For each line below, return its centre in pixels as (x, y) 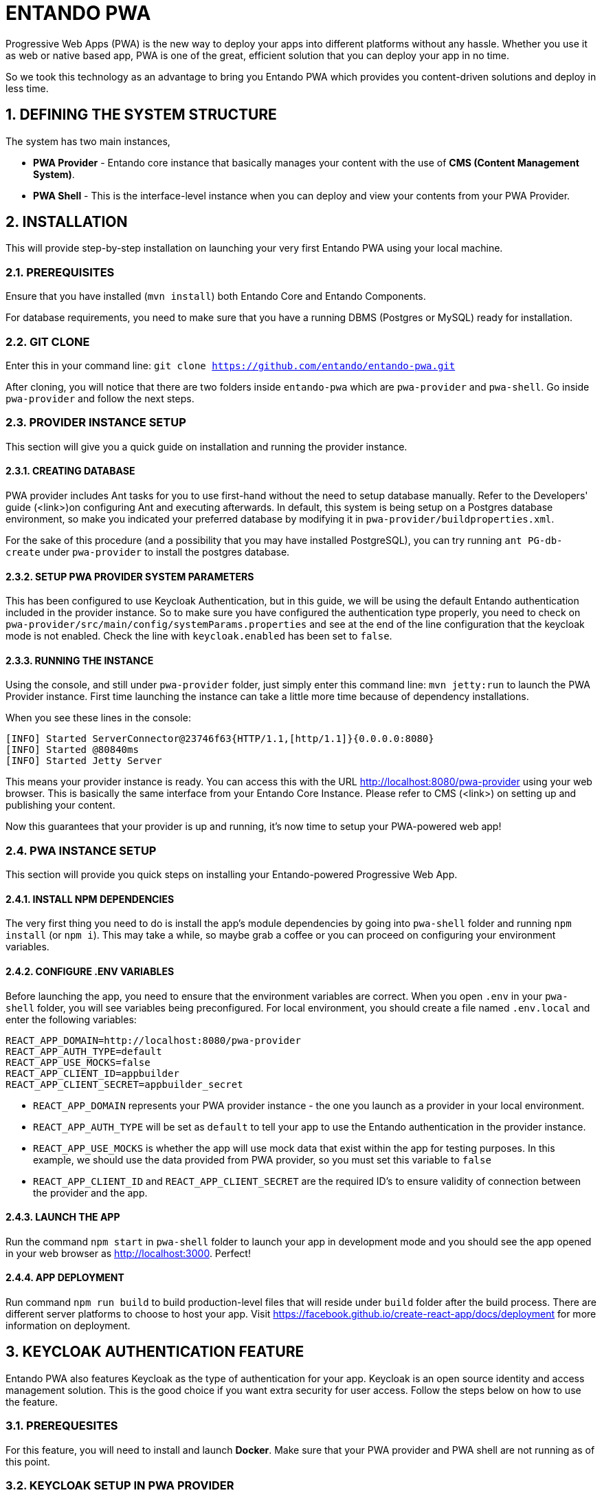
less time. (27, 88)
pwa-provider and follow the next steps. (100, 398)
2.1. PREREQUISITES (60, 272)
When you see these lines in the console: (98, 718)
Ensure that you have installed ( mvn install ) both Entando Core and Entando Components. (216, 296)
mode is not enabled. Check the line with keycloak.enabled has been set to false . (199, 636)
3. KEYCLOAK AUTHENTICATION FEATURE (155, 1352)
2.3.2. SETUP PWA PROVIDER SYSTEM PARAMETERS (130, 576)
